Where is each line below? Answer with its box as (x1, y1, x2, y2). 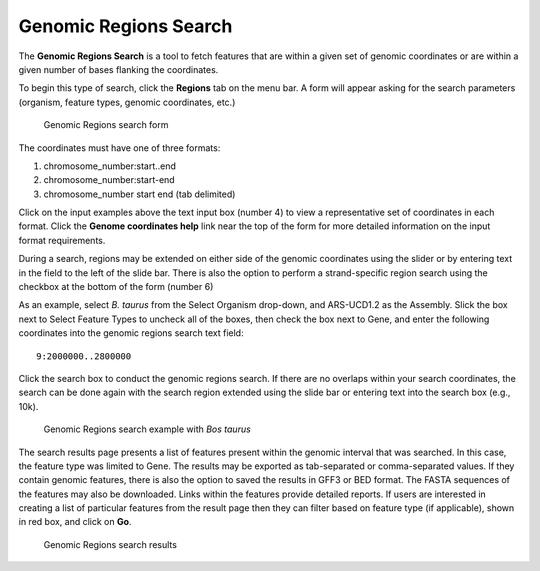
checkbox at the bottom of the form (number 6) (18, 281, 214, 293)
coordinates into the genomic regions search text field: (18, 327, 244, 339)
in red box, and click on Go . (18, 516, 132, 528)
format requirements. (18, 234, 106, 246)
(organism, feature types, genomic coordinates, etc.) (18, 96, 236, 108)
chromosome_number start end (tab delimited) (43, 188, 236, 200)
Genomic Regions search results (43, 538, 177, 550)
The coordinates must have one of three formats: (18, 141, 221, 154)
